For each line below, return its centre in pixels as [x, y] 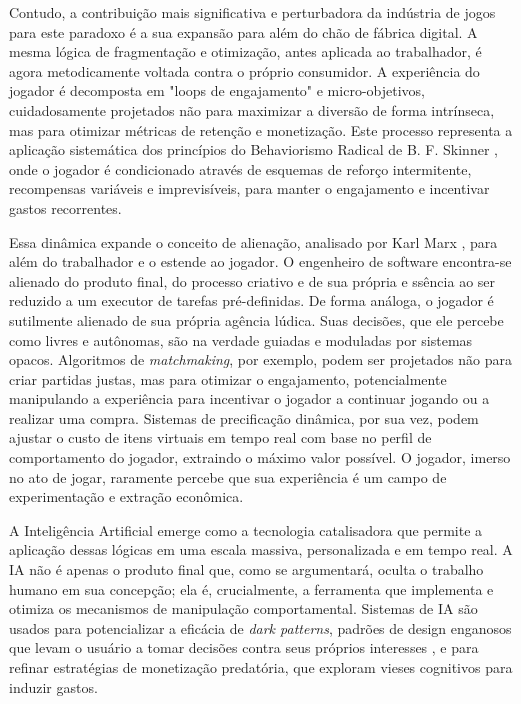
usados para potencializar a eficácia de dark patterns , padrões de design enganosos [260, 627]
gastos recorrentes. [65, 207]
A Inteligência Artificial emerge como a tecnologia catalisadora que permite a [246, 529]
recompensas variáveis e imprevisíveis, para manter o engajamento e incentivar [249, 188]
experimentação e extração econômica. [126, 496]
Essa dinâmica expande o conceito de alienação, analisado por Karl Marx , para [253, 241]
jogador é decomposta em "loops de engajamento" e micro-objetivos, [217, 90]
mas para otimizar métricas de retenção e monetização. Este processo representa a [261, 129]
